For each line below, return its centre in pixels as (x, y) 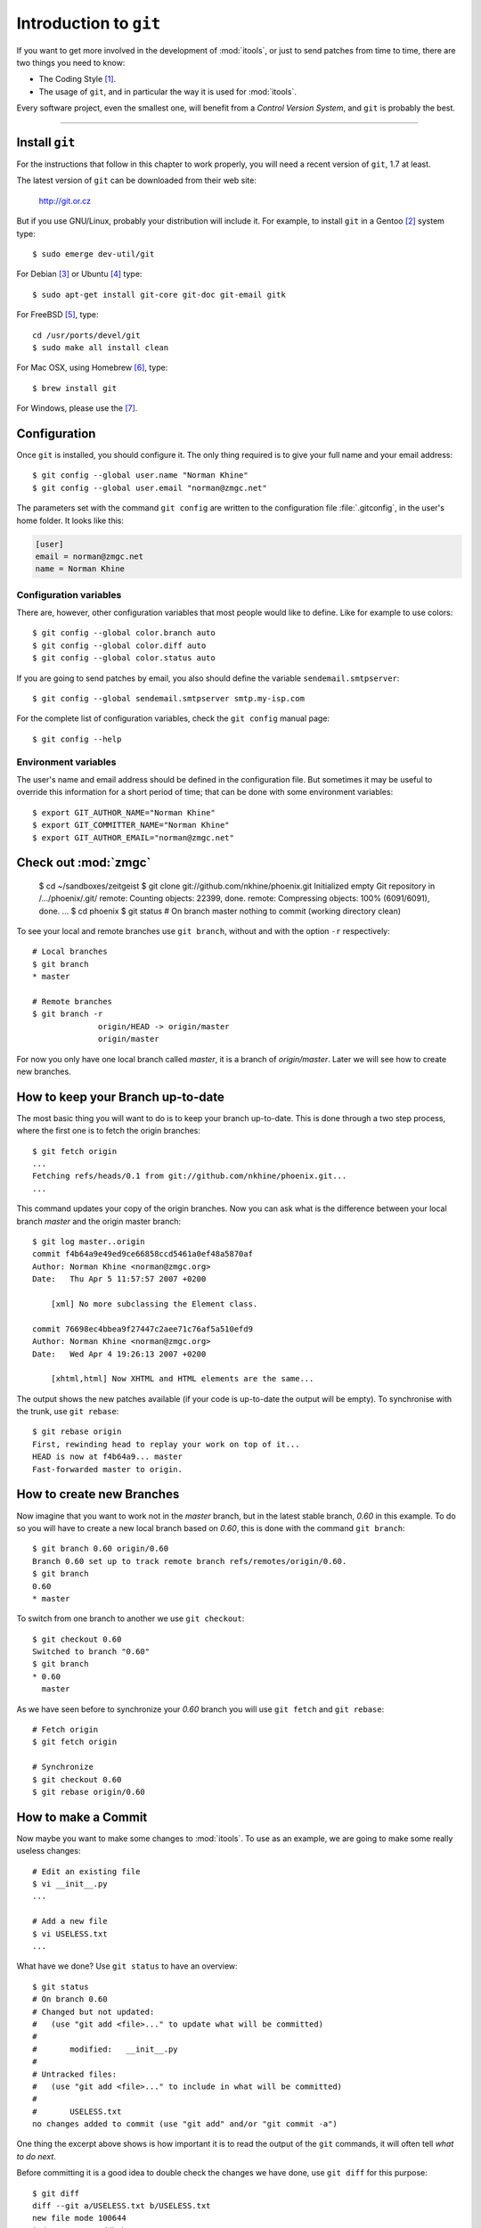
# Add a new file (70, 1921)
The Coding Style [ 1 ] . (77, 79)
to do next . (37, 2156)
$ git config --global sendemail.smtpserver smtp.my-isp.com (168, 699)
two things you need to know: (71, 62)
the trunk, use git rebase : (68, 1412)
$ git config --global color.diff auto (119, 645)
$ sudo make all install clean (101, 347)
